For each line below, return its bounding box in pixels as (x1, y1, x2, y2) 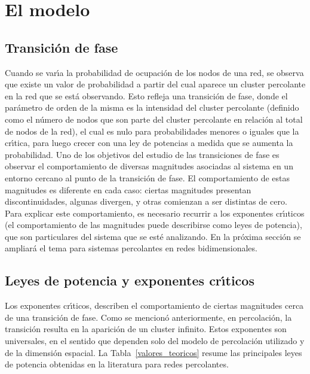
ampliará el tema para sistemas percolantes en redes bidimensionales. (5, 242, 257, 254)
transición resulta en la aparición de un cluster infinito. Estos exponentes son (5, 323, 287, 335)
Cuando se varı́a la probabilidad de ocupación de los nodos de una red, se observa (5, 66, 304, 78)
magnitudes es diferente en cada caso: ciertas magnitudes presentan (5, 183, 251, 196)
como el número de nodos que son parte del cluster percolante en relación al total (5, 112, 303, 125)
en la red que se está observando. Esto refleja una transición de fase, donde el (5, 89, 288, 102)
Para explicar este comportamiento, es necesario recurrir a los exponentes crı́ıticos (5, 206, 305, 219)
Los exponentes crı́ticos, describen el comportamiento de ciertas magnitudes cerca (5, 299, 304, 312)
